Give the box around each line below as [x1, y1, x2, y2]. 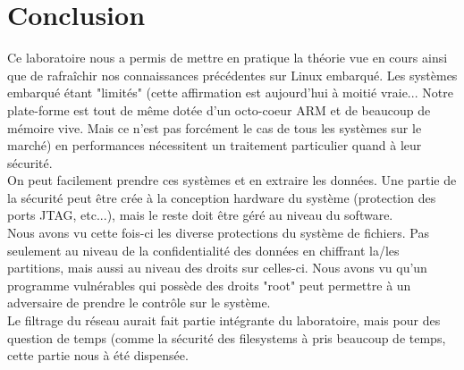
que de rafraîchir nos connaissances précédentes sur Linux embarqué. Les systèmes [7, 65, 458, 84]
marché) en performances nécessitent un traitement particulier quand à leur [7, 136, 422, 155]
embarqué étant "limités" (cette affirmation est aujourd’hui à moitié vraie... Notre [7, 83, 453, 102]
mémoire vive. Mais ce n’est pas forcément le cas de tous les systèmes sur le [7, 118, 422, 137]
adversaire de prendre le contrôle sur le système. [7, 293, 271, 312]
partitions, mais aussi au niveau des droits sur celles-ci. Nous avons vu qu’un [7, 258, 427, 277]
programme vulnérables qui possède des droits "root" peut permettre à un [7, 275, 411, 294]
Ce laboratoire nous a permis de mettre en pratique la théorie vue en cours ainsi [7, 48, 448, 67]
